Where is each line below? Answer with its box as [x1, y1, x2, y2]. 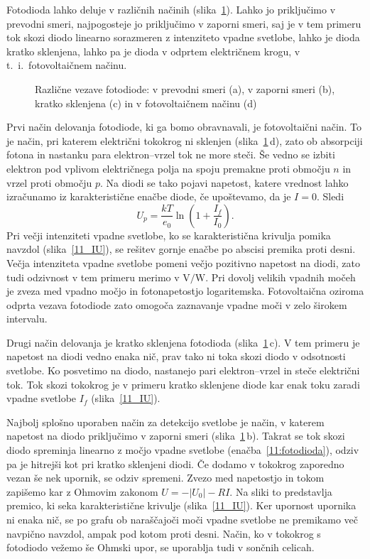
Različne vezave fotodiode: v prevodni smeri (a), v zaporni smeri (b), [35, 81, 335, 96]
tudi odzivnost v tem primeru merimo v [6, 269, 180, 284]
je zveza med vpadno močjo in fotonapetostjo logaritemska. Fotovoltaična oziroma [6, 283, 364, 298]
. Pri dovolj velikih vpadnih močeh [205, 269, 356, 284]
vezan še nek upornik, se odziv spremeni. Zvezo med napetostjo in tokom [6, 470, 325, 485]
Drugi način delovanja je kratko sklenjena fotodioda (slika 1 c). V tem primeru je [6, 335, 360, 349]
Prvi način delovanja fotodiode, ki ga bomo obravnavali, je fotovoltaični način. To [6, 119, 362, 134]
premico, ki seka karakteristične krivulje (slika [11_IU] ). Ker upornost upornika [6, 498, 357, 513]
